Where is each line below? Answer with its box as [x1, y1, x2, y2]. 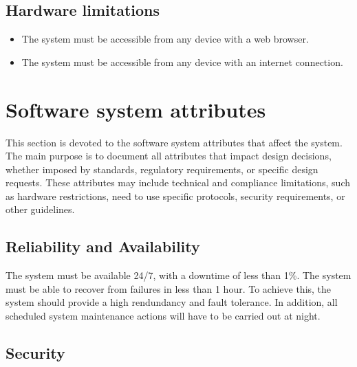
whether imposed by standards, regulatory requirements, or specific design [6, 162, 318, 176]
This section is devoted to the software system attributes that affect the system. [6, 135, 343, 149]
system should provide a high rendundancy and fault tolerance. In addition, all [6, 295, 338, 309]
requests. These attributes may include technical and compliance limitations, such [6, 175, 351, 190]
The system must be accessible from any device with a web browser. [21, 32, 309, 46]
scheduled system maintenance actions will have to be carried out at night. [6, 309, 321, 323]
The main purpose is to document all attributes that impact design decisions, [6, 148, 332, 163]
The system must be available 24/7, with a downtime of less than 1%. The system [6, 268, 351, 282]
